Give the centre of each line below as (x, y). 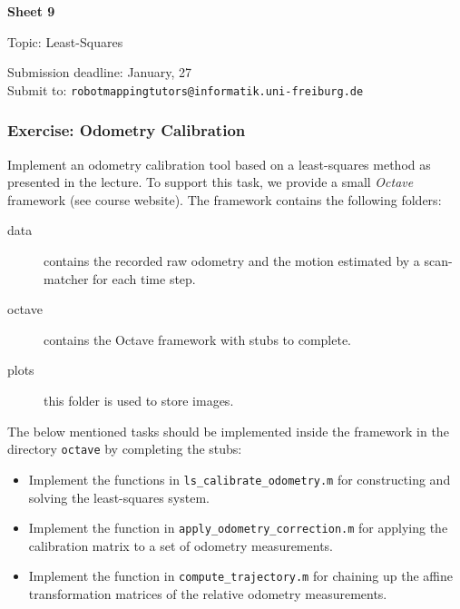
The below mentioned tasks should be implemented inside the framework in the (228, 431)
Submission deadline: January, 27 (100, 72)
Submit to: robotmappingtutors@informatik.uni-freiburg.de (186, 89)
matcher (66, 278)
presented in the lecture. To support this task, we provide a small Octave (210, 182)
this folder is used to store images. (139, 400)
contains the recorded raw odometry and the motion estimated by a (232, 261)
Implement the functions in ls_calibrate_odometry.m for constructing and (240, 479)
